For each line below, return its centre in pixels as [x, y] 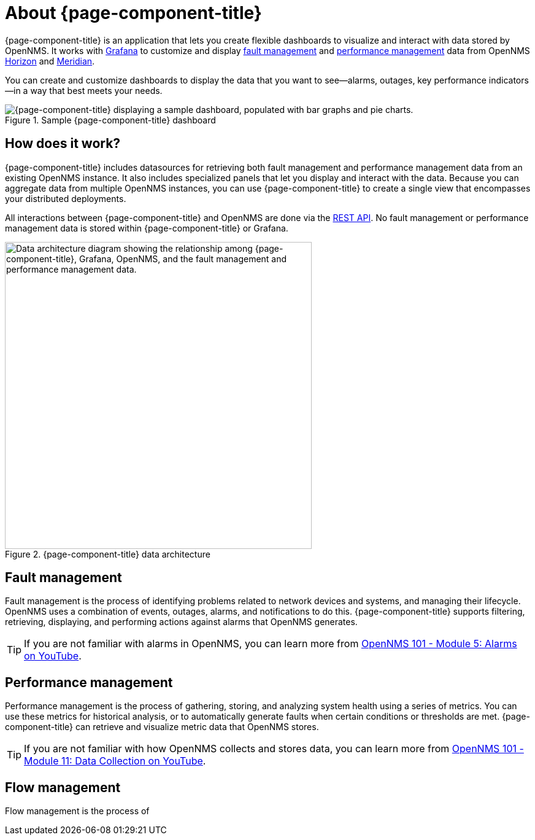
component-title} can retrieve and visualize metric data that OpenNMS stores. [162, 727]
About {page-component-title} [133, 13]
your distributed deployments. [66, 198]
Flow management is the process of [77, 811]
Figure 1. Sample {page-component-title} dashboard [110, 120]
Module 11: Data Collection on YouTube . [115, 761]
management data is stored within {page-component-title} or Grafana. [147, 228]
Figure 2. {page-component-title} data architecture [108, 554]
